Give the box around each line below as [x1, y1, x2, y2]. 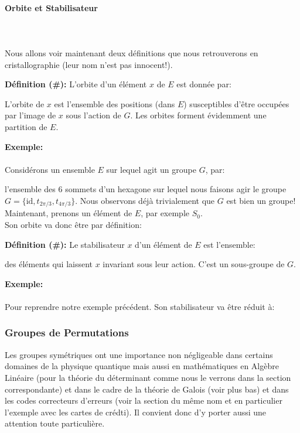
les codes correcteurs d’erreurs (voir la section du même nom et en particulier [5, 394, 282, 407]
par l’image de [5, 109, 56, 121]
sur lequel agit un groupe [106, 163, 196, 175]
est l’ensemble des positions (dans [54, 97, 175, 110]
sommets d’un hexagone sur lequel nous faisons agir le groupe [65, 183, 287, 195]
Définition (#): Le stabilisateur [5, 238, 125, 250]
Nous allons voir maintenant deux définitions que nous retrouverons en [5, 46, 258, 59]
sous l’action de [66, 109, 121, 121]
